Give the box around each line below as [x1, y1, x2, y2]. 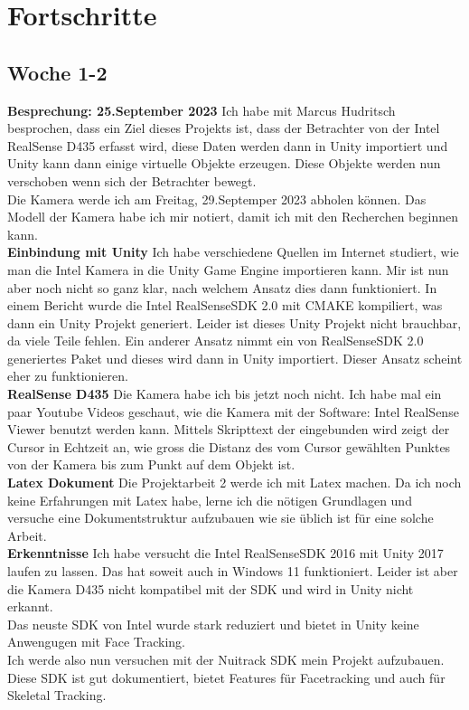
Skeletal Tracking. [7, 686, 107, 705]
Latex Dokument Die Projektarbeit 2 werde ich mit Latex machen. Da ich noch [7, 473, 462, 492]
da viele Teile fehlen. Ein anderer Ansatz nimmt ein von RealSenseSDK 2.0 [7, 331, 424, 350]
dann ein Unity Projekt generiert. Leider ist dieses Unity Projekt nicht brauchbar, [7, 313, 462, 332]
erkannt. [7, 597, 53, 616]
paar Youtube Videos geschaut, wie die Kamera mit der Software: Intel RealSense [7, 402, 459, 421]
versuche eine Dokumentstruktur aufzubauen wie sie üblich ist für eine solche [7, 508, 434, 527]
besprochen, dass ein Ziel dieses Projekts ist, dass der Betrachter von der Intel [7, 118, 440, 137]
